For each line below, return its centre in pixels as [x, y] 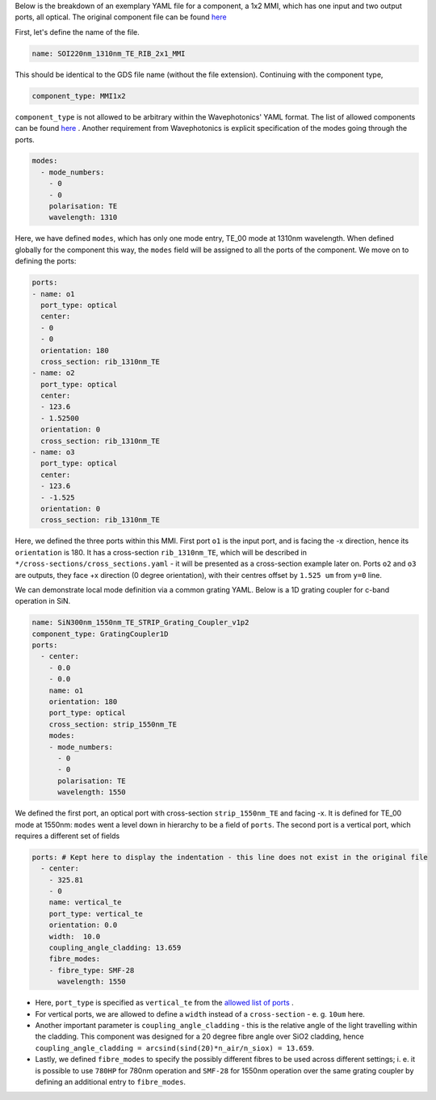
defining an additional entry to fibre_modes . [110, 1081]
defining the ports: [46, 261]
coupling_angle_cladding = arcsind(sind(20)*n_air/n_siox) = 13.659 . [174, 1047]
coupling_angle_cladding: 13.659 [115, 948]
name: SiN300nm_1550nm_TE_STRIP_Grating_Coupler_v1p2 [140, 623]
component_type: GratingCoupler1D [100, 634]
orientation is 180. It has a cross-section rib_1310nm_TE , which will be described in [161, 552]
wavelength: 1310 [83, 217]
